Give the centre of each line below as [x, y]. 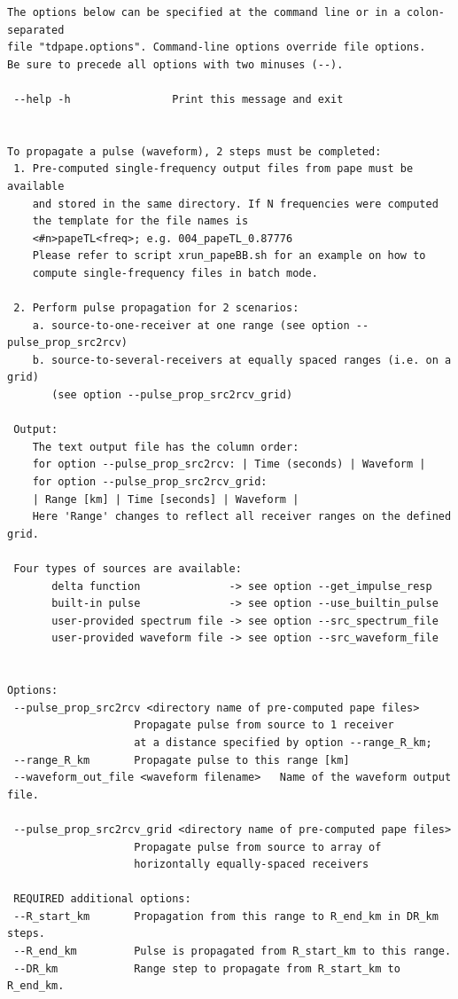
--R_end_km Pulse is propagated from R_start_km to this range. [233, 952]
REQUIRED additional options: [102, 899]
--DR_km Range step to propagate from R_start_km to [207, 968]
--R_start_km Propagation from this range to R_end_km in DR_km [226, 916]
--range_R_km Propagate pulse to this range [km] [182, 760]
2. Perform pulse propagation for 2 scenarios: [156, 308]
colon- [426, 12]
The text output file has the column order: [166, 447]
